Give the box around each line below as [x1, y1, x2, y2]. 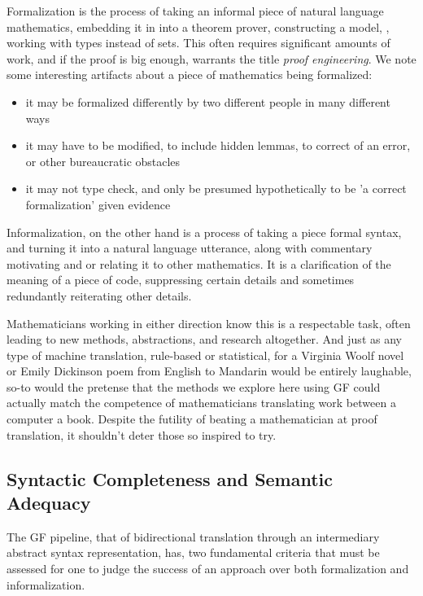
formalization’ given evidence [25, 195, 171, 213]
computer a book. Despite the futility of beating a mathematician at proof [7, 410, 377, 427]
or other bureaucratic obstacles [25, 152, 181, 169]
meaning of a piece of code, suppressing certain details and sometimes [7, 271, 355, 288]
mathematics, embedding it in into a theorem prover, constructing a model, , [7, 18, 390, 35]
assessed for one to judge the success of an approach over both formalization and [7, 560, 409, 577]
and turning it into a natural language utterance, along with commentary [7, 239, 373, 256]
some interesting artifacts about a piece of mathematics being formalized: [7, 66, 373, 83]
